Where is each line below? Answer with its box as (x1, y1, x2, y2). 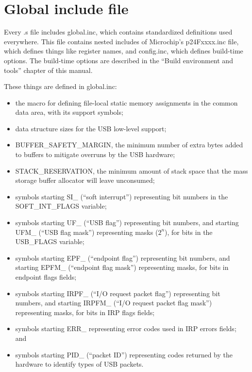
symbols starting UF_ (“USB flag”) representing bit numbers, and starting (15, 217, 239, 228)
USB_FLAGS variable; (15, 236, 84, 247)
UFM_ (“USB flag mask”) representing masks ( (15, 227, 158, 237)
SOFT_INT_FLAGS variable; (15, 201, 107, 211)
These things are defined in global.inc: (4, 81, 117, 91)
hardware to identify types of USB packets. (15, 359, 144, 369)
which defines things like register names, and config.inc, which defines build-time (4, 46, 243, 56)
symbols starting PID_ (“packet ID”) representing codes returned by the (15, 349, 233, 359)
